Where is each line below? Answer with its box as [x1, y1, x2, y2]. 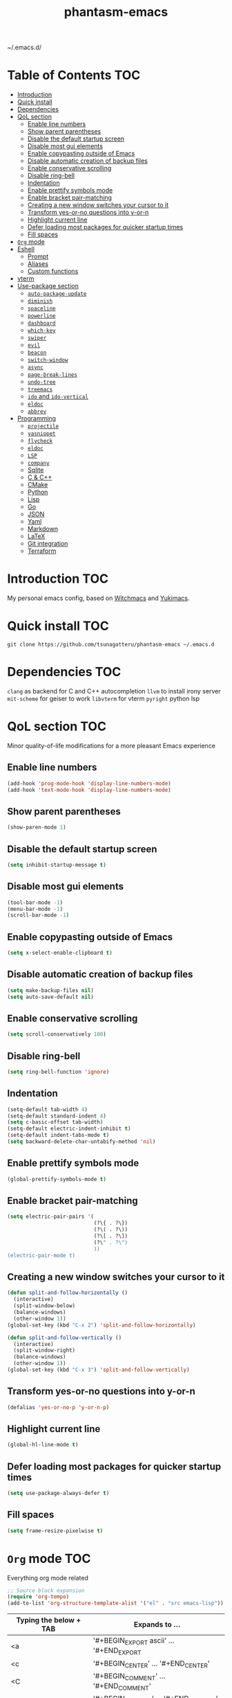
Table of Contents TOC [7, 67, 141, 83]
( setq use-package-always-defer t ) [7, 1490, 110, 1497]
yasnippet [27, 430, 57, 437]
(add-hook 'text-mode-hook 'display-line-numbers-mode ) [7, 786, 171, 793]
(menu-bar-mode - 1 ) [7, 905, 64, 912]
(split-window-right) [13, 1347, 76, 1354]
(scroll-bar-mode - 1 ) [7, 912, 70, 919]
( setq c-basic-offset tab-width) [7, 1119, 104, 1126]
